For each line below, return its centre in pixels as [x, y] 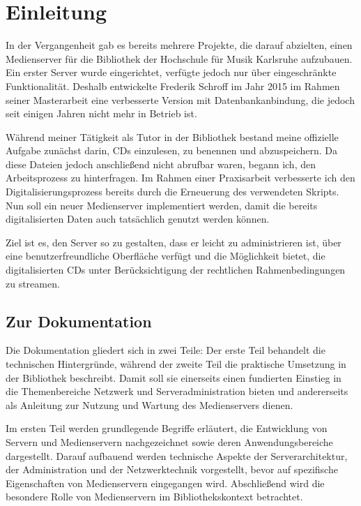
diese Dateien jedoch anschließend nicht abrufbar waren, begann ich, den [161, 164]
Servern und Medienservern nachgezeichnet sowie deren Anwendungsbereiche [169, 441]
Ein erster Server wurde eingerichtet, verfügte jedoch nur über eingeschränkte [171, 72]
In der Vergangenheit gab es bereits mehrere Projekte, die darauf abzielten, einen [179, 45]
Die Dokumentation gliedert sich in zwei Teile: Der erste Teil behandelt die [166, 350]
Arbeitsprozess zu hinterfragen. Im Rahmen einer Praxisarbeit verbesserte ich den [180, 178]
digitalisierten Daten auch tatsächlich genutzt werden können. [138, 219]
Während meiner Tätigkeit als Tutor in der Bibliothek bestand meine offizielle [172, 136]
